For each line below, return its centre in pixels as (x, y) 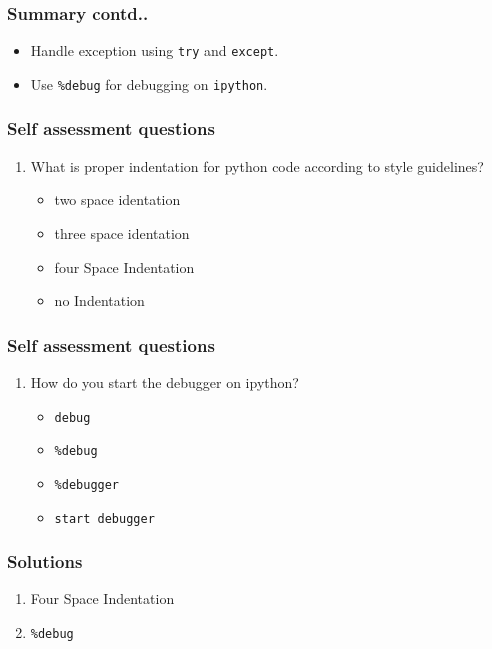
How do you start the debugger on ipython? (164, 381)
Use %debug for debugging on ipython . (149, 83)
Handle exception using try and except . (154, 50)
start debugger (104, 518)
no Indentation (99, 300)
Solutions (45, 561)
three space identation (122, 232)
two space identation (117, 199)
